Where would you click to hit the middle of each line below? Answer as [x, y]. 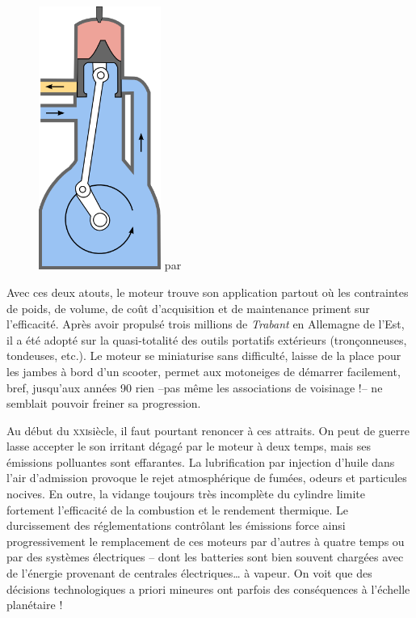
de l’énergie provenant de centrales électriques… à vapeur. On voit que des [189, 573]
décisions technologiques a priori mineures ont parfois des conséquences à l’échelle [208, 588]
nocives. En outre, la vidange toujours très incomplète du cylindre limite [186, 494]
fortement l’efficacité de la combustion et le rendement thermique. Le [178, 509]
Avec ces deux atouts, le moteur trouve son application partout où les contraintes [208, 292]
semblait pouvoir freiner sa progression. [104, 403]
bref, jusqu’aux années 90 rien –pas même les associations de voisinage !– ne [195, 387]
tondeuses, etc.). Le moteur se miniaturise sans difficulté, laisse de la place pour [204, 356]
